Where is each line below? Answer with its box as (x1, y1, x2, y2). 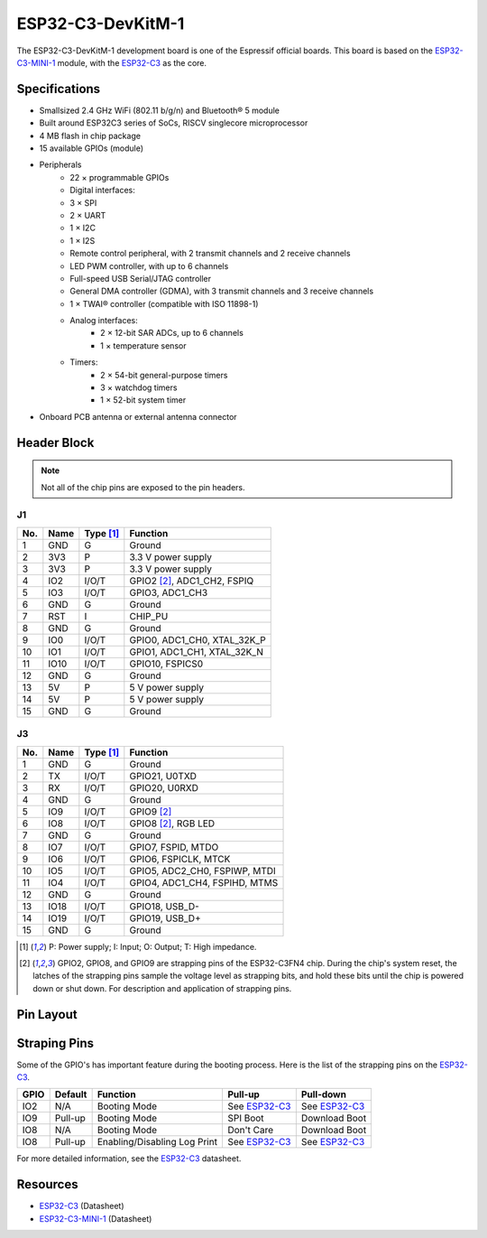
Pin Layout (16, 1007, 78, 1022)
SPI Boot (226, 1112, 265, 1124)
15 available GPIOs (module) (39, 143, 144, 154)
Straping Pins (16, 1035, 95, 1051)
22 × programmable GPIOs (69, 172, 170, 182)
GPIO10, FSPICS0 (129, 657, 204, 670)
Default (54, 1088, 87, 1101)
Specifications (16, 81, 101, 97)
